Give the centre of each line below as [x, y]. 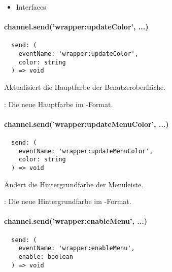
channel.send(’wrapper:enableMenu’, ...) [76, 221]
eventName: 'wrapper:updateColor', [78, 54]
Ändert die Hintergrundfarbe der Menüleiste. [74, 184]
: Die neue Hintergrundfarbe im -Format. [68, 201]
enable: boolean [46, 257]
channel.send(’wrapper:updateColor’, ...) [76, 27]
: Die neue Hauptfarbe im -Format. [59, 104]
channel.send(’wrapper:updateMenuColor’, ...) [87, 124]
